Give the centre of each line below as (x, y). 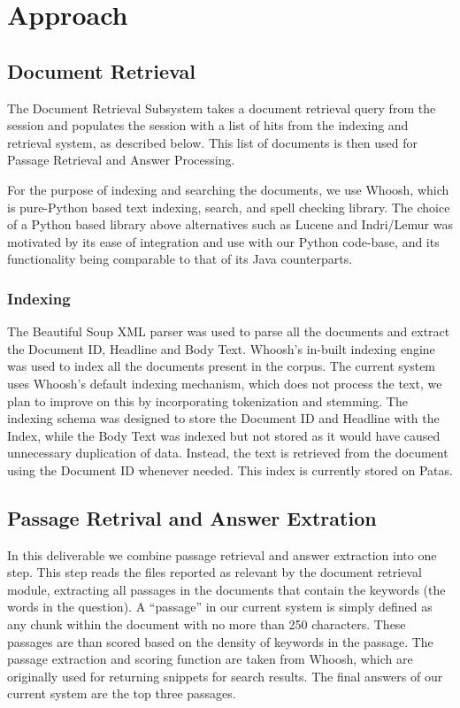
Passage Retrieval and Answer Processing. (121, 160)
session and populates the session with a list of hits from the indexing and (208, 125)
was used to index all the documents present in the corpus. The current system (222, 366)
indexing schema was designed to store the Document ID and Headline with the (223, 418)
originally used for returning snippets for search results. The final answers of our (225, 676)
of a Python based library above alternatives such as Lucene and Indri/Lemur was (230, 224)
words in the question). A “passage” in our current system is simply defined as (220, 607)
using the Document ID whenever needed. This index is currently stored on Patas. (230, 469)
